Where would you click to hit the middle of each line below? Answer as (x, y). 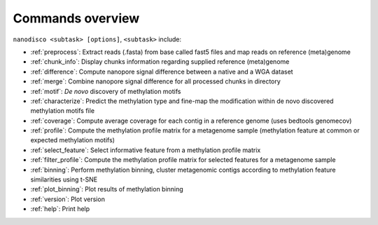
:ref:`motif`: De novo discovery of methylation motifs (106, 91)
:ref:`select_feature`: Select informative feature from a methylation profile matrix (146, 150)
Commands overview (76, 18)
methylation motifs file (62, 111)
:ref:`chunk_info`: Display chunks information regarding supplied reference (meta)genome (160, 62)
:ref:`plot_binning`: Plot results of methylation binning (107, 189)
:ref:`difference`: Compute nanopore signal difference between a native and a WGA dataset (162, 71)
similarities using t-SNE (64, 179)
